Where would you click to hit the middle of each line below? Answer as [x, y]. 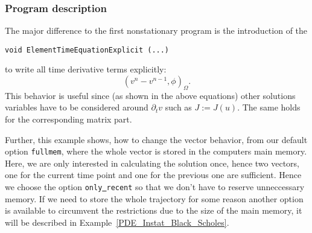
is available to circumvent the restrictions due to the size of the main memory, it [154, 210]
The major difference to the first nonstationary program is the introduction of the [156, 30]
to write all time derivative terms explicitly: [86, 69]
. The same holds [269, 107]
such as [178, 107]
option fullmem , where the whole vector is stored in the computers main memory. [156, 151]
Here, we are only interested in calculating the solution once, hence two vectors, [152, 163]
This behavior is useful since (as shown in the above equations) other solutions [150, 95]
